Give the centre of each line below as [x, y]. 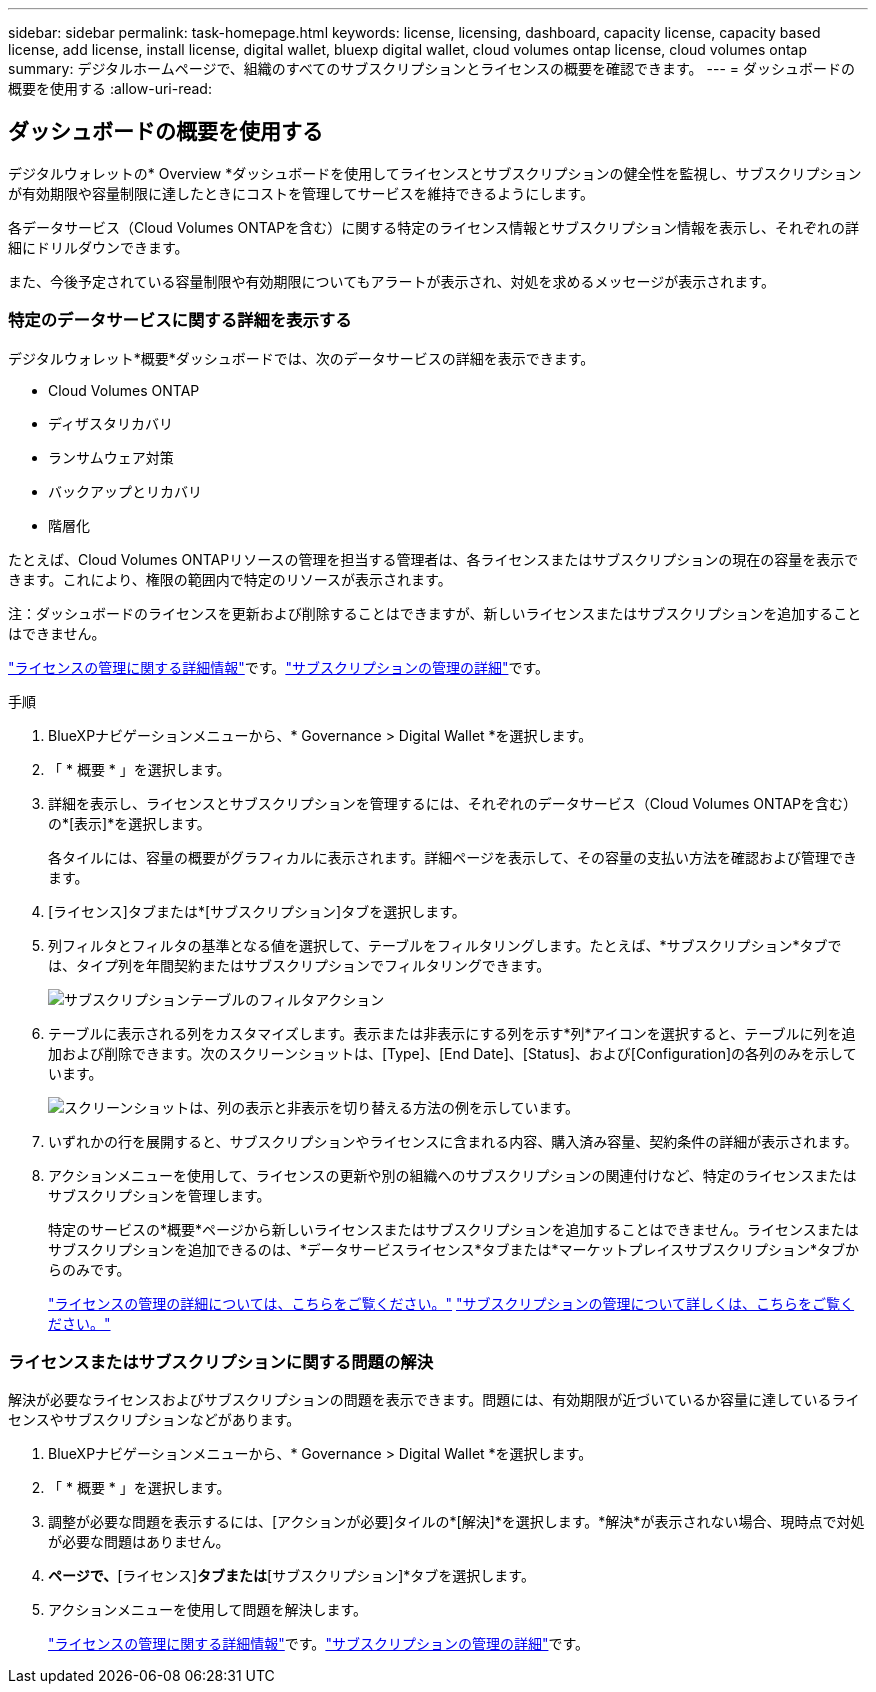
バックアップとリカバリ [125, 491]
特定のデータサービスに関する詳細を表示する [180, 320]
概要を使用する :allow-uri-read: [110, 88]
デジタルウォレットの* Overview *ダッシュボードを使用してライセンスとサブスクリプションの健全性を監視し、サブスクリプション [435, 173]
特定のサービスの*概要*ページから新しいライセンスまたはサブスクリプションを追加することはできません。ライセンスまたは [453, 1229]
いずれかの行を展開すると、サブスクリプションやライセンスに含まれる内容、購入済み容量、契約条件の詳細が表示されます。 [453, 1141]
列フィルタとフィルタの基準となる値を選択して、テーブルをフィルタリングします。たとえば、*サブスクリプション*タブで [445, 945]
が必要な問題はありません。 [139, 1542]
